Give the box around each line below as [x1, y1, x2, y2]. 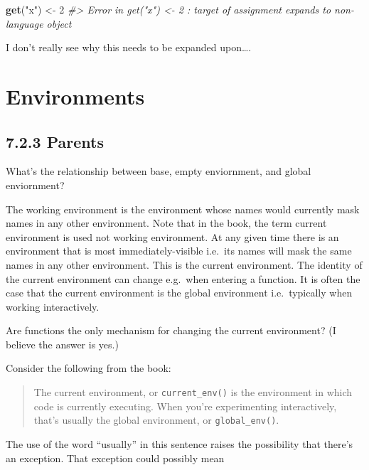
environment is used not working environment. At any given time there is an [6, 229, 339, 244]
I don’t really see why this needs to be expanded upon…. [6, 40, 252, 55]
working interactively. [6, 299, 100, 314]
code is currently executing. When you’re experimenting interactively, [33, 398, 337, 413]
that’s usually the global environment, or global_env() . [33, 412, 279, 427]
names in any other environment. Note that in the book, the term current [6, 215, 327, 230]
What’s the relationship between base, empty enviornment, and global [6, 164, 311, 178]
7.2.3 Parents [6, 130, 104, 152]
